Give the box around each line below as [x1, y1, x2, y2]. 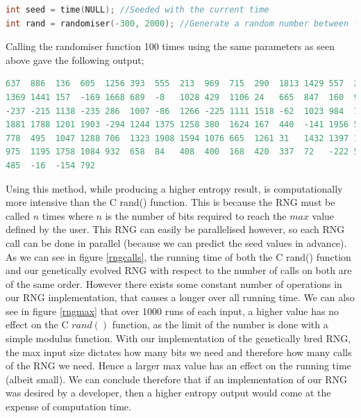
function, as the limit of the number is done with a [112, 317, 328, 332]
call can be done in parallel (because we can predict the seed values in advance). [6, 235, 347, 250]
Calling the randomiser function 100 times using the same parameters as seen [6, 39, 335, 54]
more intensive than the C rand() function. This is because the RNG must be [6, 195, 335, 209]
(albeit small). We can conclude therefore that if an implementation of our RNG [6, 371, 348, 386]
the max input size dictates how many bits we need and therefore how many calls [6, 344, 352, 359]
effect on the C [6, 317, 69, 332]
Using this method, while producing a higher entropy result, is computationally [6, 181, 343, 195]
